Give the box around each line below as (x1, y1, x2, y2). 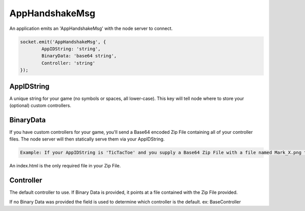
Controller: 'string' (41, 60, 96, 66)
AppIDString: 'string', (41, 46, 101, 52)
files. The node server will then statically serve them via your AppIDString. (9, 136, 165, 142)
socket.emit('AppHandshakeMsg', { (20, 39, 106, 45)
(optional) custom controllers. (9, 102, 71, 109)
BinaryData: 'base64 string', (41, 53, 117, 59)
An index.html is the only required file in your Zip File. (9, 163, 121, 169)
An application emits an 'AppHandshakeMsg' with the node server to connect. (9, 25, 173, 31)
